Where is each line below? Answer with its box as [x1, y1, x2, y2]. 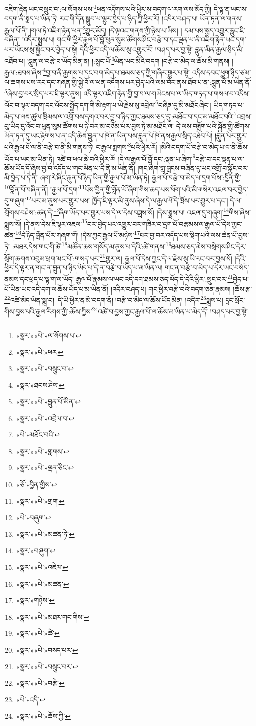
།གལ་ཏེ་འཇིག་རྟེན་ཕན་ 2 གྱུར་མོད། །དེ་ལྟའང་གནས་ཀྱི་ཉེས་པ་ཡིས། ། [29, 23, 182, 35]
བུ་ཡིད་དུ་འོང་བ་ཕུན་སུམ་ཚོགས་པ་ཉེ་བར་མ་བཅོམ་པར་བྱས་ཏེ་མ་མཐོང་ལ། [4, 121, 174, 131]
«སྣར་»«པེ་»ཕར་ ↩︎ [16, 347, 64, 357]
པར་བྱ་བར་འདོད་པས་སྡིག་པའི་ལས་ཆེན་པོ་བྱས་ [140, 230, 249, 240]
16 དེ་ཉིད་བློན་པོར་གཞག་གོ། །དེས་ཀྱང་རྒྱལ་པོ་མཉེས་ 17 [15, 229, 140, 240]
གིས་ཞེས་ [228, 207, 251, 217]
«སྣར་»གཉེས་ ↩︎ [16, 595, 55, 605]
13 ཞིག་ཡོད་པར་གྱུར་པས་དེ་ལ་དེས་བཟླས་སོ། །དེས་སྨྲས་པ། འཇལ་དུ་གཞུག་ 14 [53, 205, 229, 217]
